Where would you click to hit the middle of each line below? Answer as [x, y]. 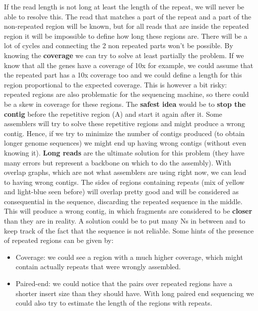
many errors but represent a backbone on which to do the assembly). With [118, 162]
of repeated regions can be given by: [59, 240]
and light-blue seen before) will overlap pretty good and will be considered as [121, 192]
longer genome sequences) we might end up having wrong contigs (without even [125, 143]
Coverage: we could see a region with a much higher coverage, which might [129, 257]
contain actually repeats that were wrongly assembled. [98, 267]
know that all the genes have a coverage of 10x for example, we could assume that [129, 65]
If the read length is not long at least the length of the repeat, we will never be [124, 6]
